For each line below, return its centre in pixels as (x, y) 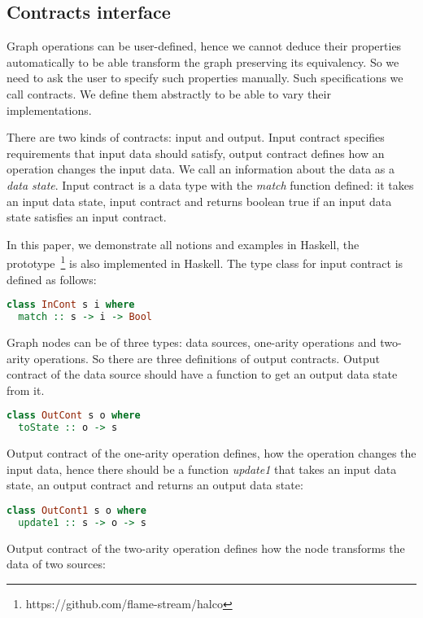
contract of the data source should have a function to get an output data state (202, 374)
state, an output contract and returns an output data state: (155, 485)
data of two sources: (56, 564)
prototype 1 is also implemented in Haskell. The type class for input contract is (205, 262)
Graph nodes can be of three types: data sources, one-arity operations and (192, 342)
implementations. (49, 110)
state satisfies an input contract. (87, 217)
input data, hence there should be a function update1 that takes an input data (202, 469)
